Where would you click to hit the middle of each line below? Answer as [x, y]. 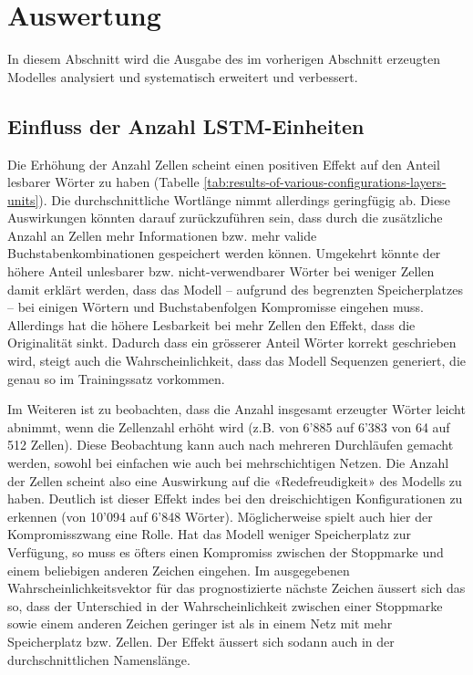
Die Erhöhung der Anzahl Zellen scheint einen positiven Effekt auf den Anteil [224, 164]
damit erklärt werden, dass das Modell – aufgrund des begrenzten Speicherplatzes [235, 289]
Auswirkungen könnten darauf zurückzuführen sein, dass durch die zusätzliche [225, 218]
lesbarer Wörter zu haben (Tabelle [103, 182]
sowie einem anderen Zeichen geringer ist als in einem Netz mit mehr [200, 623]
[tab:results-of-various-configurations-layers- [325, 182]
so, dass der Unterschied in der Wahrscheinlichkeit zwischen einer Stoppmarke [225, 605]
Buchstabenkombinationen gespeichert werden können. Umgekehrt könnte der [224, 253]
